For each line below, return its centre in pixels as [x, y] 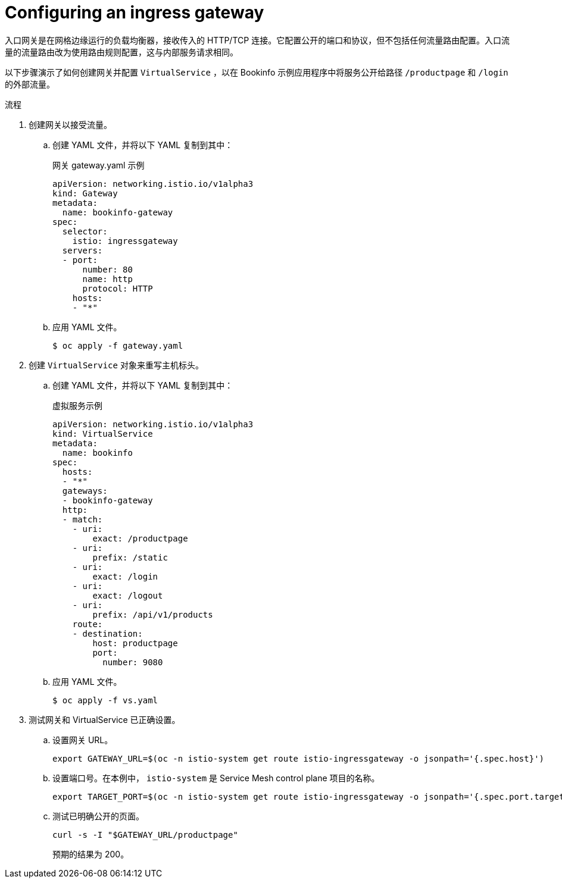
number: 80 [107, 269]
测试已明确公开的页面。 [98, 816]
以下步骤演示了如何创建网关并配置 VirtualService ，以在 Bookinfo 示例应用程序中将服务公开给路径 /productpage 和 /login [257, 72]
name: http [107, 279]
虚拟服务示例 [77, 405]
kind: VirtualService [103, 433]
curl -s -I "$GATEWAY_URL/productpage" [145, 835]
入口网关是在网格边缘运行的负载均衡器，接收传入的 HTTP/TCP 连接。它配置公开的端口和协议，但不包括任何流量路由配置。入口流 [257, 40]
